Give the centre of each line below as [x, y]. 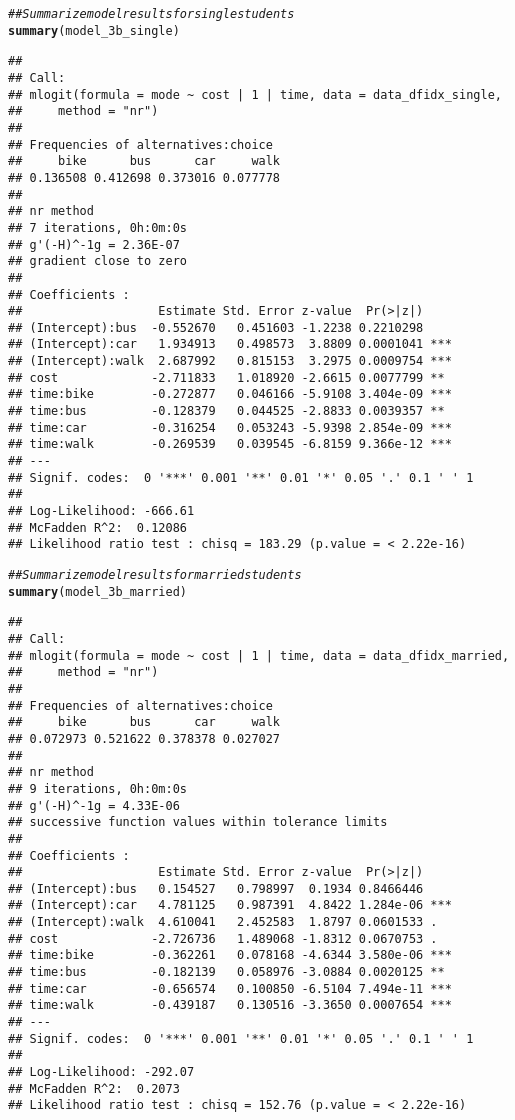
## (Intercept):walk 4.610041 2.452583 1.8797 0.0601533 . [223, 922]
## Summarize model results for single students [151, 14]
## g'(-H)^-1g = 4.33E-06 [94, 805]
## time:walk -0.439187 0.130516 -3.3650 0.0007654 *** [230, 1005]
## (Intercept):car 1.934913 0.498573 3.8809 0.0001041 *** [230, 344]
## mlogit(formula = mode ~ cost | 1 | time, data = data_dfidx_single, [255, 94]
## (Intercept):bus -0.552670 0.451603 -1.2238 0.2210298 [216, 327]
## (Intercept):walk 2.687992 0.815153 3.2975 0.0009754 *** [230, 361]
